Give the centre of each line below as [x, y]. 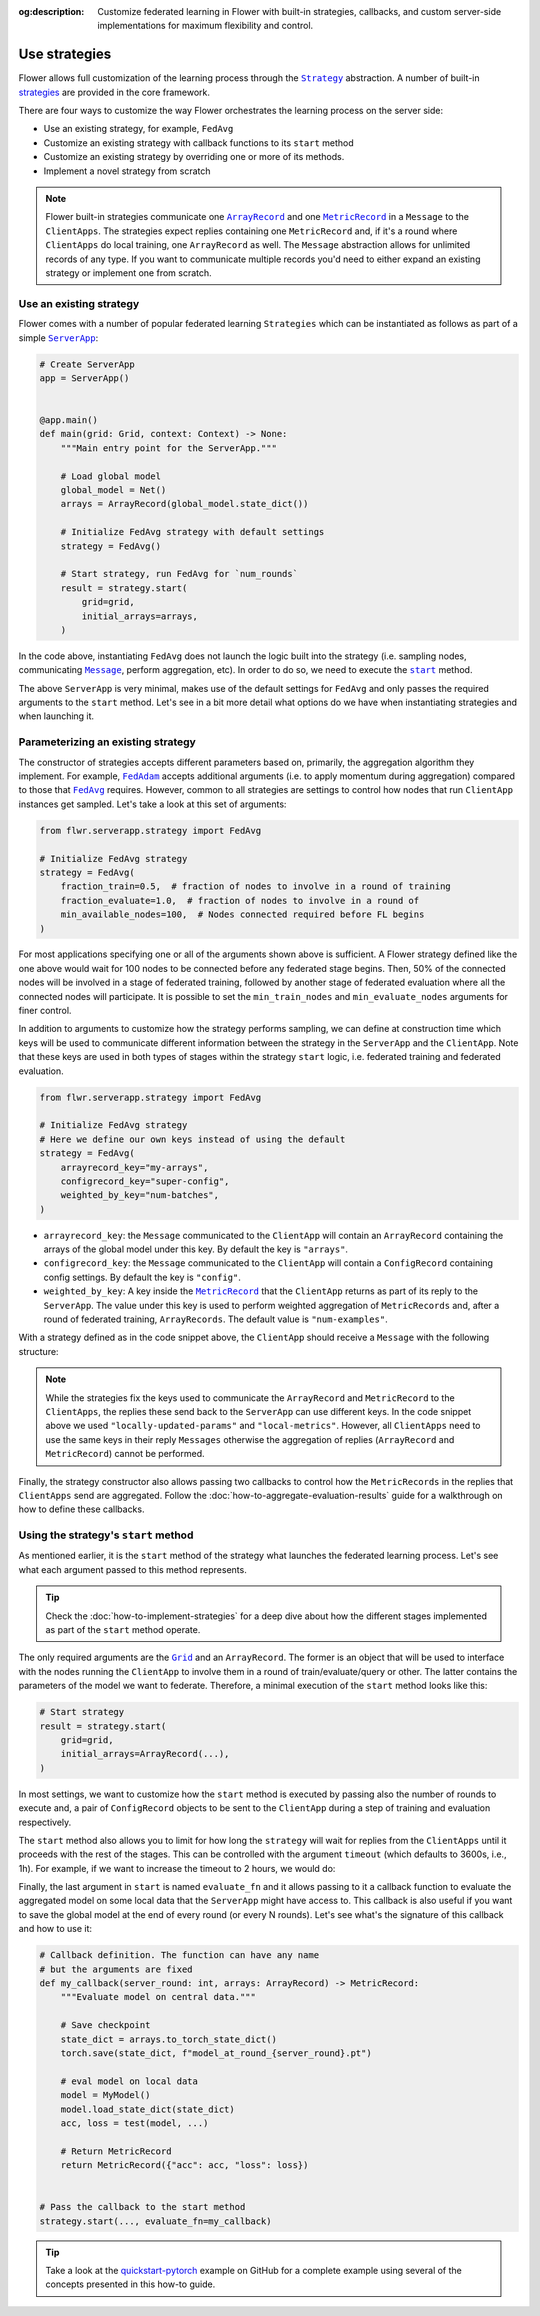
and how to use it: [55, 1929]
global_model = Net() [113, 490]
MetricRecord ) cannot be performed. [125, 1454]
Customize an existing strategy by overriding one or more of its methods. [194, 157]
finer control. [45, 1011]
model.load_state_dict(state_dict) [147, 2109]
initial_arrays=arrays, [140, 616]
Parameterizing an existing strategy [107, 742]
